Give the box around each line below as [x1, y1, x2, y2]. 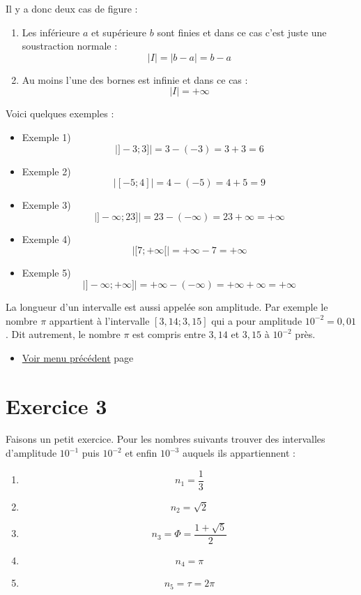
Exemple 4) [22, 231, 71, 246]
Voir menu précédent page [22, 350, 134, 365]
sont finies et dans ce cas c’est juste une [157, 24, 327, 39]
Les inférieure [22, 24, 80, 39]
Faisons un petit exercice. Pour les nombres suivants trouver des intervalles [6, 432, 325, 446]
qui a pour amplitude [211, 313, 302, 328]
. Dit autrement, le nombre [6, 327, 121, 341]
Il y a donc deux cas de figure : [6, 1, 138, 15]
